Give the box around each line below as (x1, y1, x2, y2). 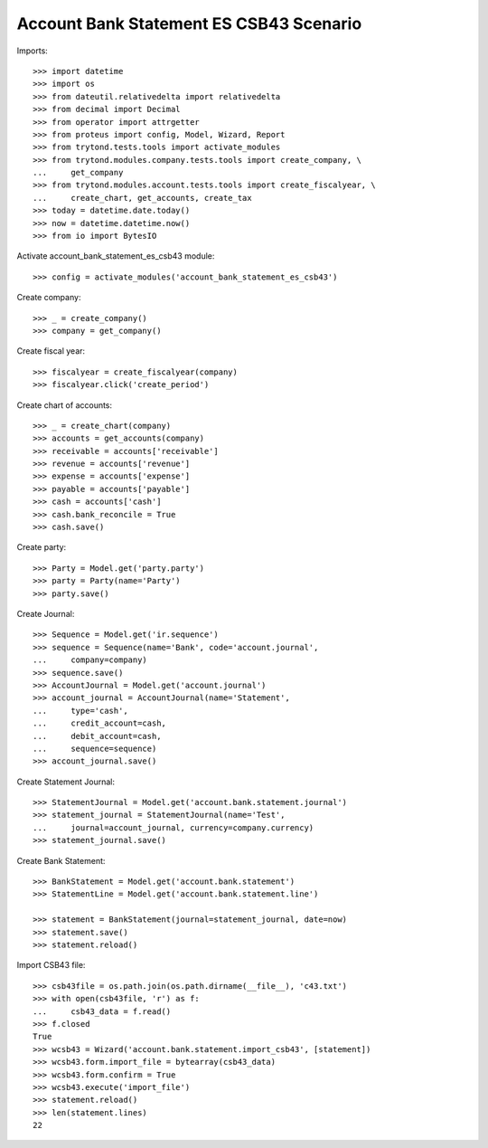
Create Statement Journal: (16, 776, 115, 787)
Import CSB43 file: (16, 960, 86, 971)
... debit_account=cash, (33, 731, 162, 741)
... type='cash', (33, 706, 128, 716)
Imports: (16, 45, 49, 56)
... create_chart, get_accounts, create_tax (33, 193, 252, 203)
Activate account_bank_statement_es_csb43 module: (16, 251, 215, 261)
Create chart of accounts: (16, 399, 113, 411)
